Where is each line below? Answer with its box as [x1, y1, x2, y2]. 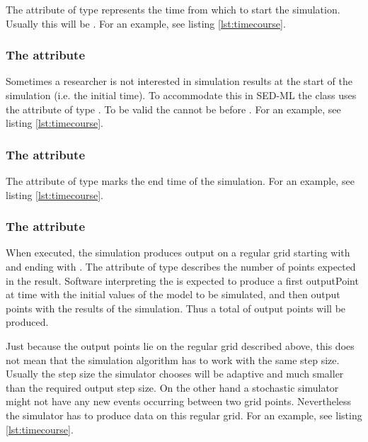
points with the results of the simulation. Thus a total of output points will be [6, 300, 346, 315]
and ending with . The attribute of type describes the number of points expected [6, 259, 356, 273]
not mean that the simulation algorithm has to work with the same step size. [6, 352, 340, 367]
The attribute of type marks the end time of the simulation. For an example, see [6, 174, 355, 188]
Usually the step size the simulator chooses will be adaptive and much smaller [6, 366, 344, 381]
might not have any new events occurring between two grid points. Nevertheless [6, 394, 352, 409]
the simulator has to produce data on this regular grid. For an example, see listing [6, 407, 362, 422]
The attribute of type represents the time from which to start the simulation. [6, 2, 340, 16]
